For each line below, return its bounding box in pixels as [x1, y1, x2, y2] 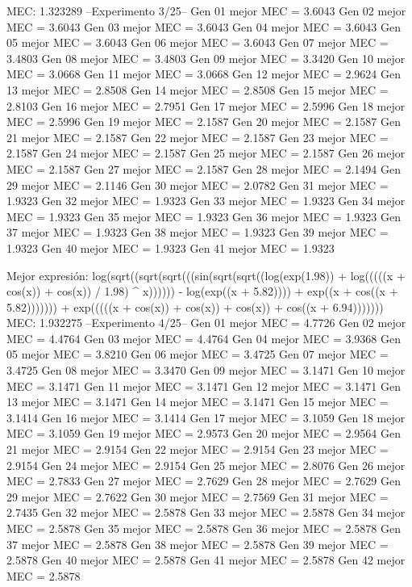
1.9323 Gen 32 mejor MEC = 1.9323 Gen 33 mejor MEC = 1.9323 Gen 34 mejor [6, 192, 406, 209]
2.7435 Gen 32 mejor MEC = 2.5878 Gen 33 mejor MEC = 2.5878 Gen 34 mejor [6, 504, 406, 521]
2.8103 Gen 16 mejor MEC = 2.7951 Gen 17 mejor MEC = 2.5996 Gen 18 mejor [6, 97, 406, 114]
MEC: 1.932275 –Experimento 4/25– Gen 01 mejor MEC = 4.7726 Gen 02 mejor [6, 314, 406, 331]
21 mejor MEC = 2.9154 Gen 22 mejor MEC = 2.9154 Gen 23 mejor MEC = [6, 441, 389, 458]
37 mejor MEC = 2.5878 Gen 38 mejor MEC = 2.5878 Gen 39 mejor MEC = [6, 535, 389, 552]
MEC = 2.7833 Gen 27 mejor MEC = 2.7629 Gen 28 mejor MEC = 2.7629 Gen [6, 472, 401, 489]
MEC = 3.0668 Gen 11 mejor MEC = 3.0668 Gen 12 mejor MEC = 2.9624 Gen [6, 65, 401, 82]
